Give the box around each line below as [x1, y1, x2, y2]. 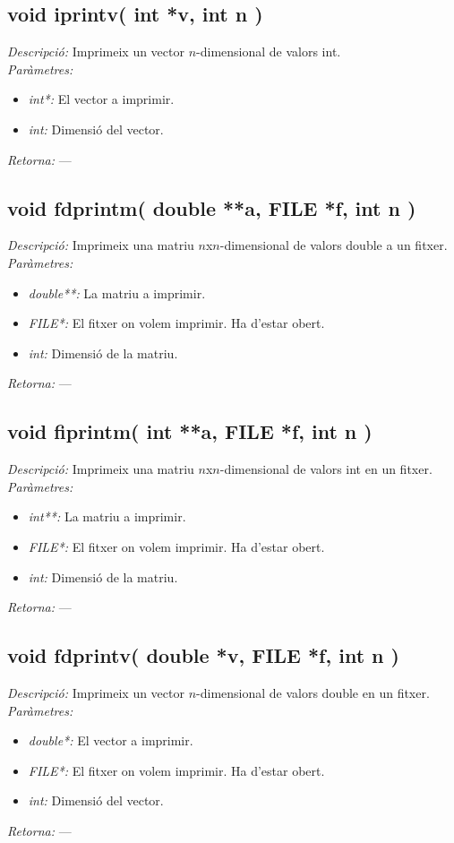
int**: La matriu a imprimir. [28, 507, 186, 526]
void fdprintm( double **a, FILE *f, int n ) [7, 194, 416, 221]
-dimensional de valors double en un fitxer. [196, 683, 430, 701]
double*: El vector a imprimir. [28, 731, 193, 750]
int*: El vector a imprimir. [28, 90, 175, 108]
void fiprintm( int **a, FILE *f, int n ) [7, 417, 373, 445]
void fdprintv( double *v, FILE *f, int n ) [7, 641, 399, 669]
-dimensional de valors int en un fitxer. [219, 460, 433, 478]
